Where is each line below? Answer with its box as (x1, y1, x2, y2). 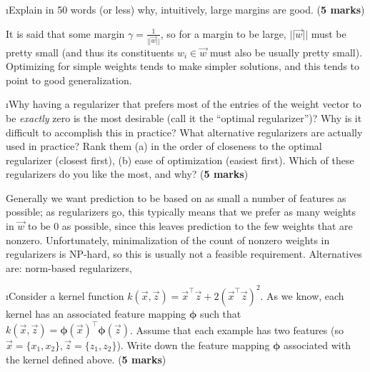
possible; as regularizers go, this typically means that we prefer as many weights (6, 204, 356, 219)
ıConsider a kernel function (6, 288, 124, 303)
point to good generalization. (6, 72, 132, 87)
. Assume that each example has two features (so (129, 322, 344, 337)
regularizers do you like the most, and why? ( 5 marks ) (6, 166, 249, 181)
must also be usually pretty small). (209, 44, 363, 59)
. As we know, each (260, 288, 344, 303)
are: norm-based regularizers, (6, 260, 132, 275)
